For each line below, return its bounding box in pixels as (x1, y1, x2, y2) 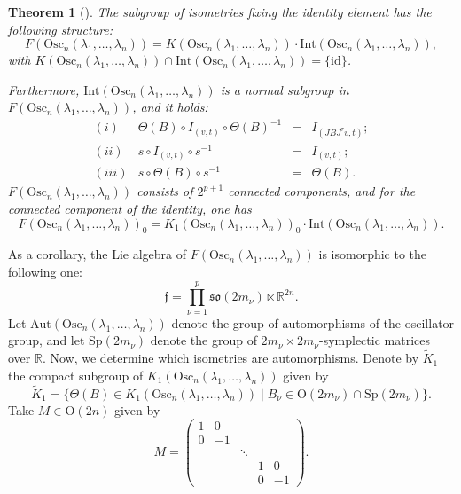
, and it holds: (132, 98, 208, 116)
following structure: (8, 20, 113, 38)
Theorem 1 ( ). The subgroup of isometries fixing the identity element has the (8, 3, 432, 20)
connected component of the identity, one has (8, 200, 252, 218)
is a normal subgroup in (220, 80, 349, 98)
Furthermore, (8, 80, 80, 98)
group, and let (8, 331, 85, 349)
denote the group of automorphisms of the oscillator (171, 313, 455, 332)
